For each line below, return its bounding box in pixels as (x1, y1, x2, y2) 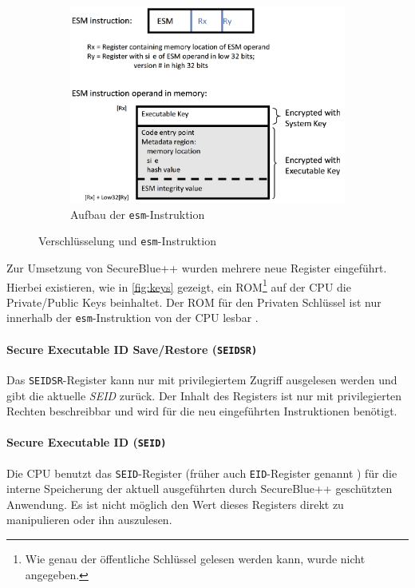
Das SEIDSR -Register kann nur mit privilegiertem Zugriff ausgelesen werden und (6, 371, 397, 387)
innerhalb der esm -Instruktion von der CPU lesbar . (6, 309, 259, 326)
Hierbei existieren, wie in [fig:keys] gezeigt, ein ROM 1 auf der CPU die (6, 276, 351, 295)
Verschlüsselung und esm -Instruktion (38, 232, 216, 249)
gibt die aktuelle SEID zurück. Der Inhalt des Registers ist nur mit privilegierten (6, 387, 402, 403)
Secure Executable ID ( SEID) (6, 434, 167, 451)
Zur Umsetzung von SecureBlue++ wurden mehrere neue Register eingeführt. (6, 259, 387, 276)
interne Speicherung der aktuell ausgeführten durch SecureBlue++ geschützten (6, 480, 393, 497)
